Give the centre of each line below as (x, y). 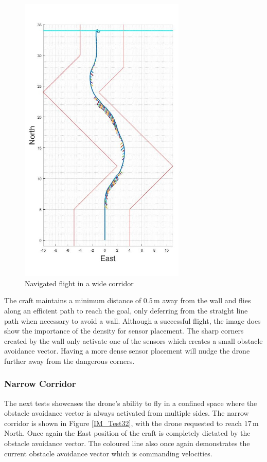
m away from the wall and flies (202, 300)
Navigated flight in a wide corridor (79, 283)
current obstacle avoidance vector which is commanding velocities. (108, 453)
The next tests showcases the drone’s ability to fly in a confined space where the (131, 403)
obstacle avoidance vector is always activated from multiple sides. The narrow (127, 413)
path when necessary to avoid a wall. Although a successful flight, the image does (132, 320)
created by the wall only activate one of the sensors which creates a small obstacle (133, 340)
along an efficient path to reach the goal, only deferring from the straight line (126, 310)
